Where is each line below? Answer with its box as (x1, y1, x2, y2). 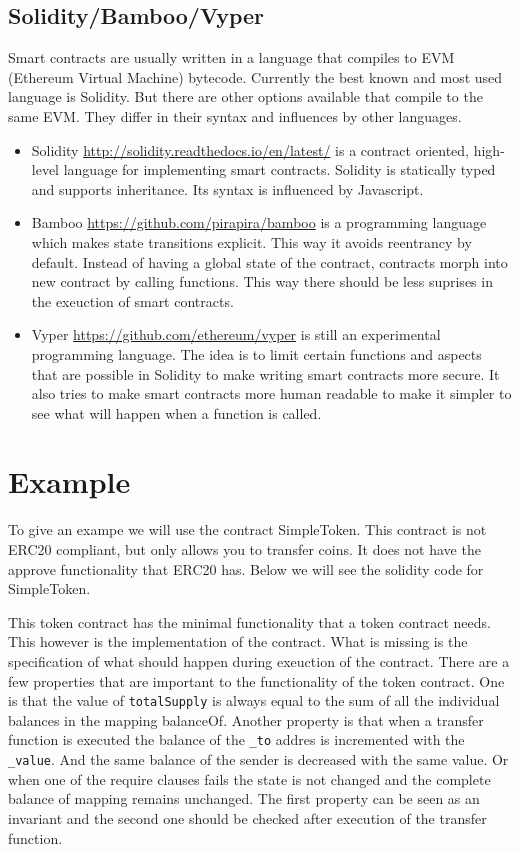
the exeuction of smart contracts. (31, 290, 234, 311)
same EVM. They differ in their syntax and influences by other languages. (8, 105, 462, 126)
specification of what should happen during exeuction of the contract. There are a (8, 650, 510, 671)
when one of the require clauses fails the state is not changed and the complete (8, 768, 491, 789)
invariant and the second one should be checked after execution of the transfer (8, 807, 487, 828)
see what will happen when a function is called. (31, 402, 322, 423)
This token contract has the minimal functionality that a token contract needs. (8, 611, 491, 632)
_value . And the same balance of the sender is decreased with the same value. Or (8, 749, 509, 770)
